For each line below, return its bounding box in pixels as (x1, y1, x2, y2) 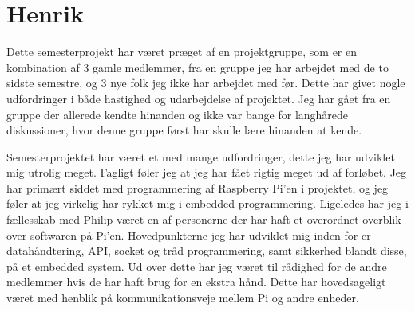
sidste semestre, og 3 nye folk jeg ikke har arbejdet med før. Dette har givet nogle (6, 74, 405, 91)
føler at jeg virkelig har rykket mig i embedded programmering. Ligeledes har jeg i (6, 195, 409, 212)
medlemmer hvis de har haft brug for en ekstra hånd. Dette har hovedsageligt (6, 273, 386, 290)
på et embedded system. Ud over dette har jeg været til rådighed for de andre (6, 257, 387, 274)
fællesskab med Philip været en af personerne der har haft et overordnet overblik (6, 211, 401, 228)
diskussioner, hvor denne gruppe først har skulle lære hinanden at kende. (6, 122, 362, 138)
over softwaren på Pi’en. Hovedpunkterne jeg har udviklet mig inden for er (6, 226, 371, 243)
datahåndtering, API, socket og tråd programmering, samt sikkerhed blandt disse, (6, 242, 407, 259)
